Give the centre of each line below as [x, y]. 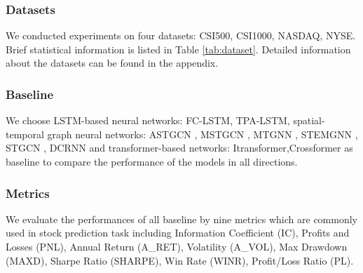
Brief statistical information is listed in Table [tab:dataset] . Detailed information [178, 49]
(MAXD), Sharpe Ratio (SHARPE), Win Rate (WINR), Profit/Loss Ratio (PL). [180, 260]
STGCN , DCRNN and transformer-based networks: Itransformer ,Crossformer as [179, 148]
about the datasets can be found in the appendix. [112, 63]
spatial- [309, 120]
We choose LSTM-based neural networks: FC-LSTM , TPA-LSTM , [148, 120]
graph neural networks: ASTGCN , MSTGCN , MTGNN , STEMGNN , [203, 134]
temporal [25, 134]
